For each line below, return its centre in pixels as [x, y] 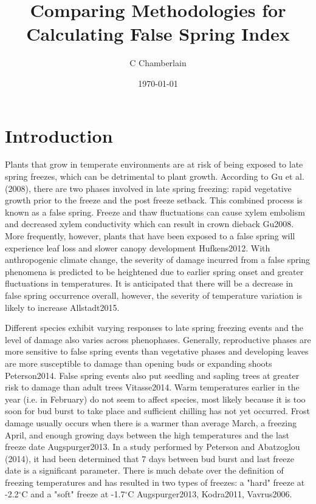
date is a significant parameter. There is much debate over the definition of [144, 470]
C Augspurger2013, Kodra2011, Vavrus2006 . [210, 494]
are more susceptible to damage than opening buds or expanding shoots [139, 363]
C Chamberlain [158, 63]
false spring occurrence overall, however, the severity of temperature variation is [154, 295]
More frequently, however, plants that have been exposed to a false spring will [150, 236]
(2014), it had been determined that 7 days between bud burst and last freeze [149, 458]
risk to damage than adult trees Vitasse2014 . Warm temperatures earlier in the [152, 387]
